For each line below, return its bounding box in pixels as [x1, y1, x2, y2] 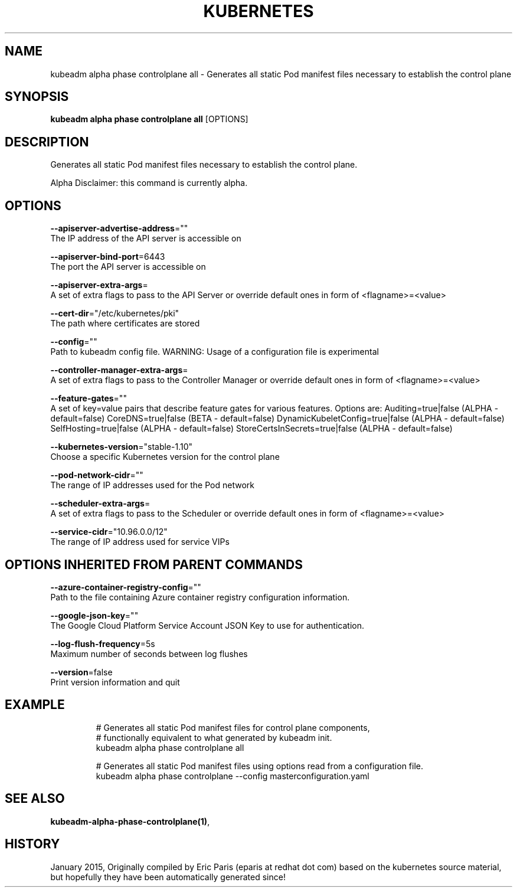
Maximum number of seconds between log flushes [50, 648, 248, 659]
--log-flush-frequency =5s [50, 638, 155, 649]
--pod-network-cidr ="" [50, 470, 143, 481]
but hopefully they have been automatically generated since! [50, 871, 286, 882]
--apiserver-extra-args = [50, 280, 148, 290]
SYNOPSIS [5, 89, 69, 104]
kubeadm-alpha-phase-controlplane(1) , [50, 816, 210, 826]
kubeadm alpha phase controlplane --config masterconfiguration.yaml [96, 770, 369, 781]
